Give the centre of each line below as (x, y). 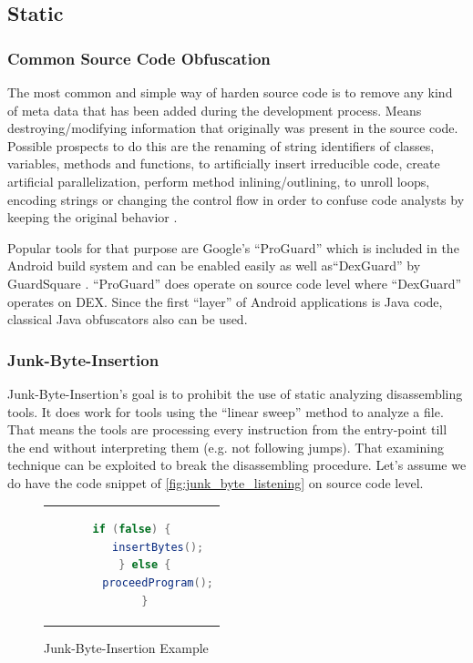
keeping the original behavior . (93, 217)
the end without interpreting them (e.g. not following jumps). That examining (226, 447)
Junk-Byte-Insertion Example (126, 647)
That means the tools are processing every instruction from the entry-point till (227, 429)
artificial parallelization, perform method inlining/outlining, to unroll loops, (219, 181)
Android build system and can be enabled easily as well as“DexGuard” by (214, 265)
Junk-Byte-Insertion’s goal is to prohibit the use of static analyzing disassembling (235, 393)
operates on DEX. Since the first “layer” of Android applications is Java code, (225, 301)
